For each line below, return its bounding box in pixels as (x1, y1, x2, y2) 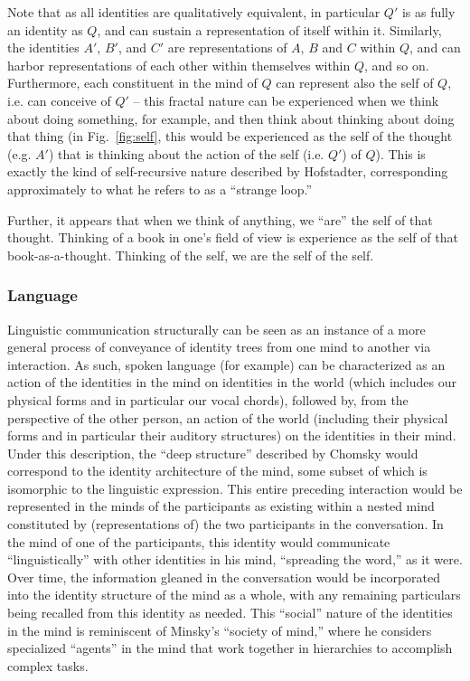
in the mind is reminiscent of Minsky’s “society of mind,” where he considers (7, 620, 432, 639)
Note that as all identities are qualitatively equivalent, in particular (7, 3, 381, 21)
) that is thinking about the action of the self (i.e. (48, 144, 324, 163)
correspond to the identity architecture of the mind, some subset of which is (7, 461, 428, 480)
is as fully (401, 3, 456, 21)
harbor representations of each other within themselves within (7, 55, 351, 74)
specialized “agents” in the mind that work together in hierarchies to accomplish (7, 638, 453, 657)
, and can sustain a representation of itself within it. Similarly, (97, 20, 442, 39)
